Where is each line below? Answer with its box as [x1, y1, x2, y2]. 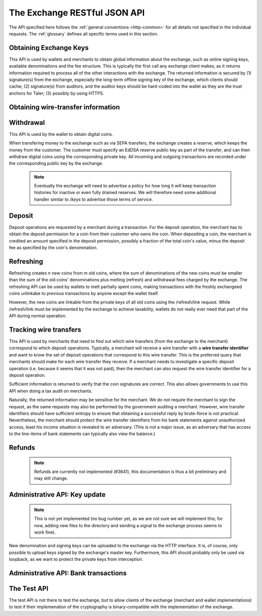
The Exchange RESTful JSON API [9, 7, 145, 18]
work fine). [34, 529, 56, 535]
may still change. [34, 475, 68, 481]
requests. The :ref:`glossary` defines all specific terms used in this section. [9, 31, 159, 36]
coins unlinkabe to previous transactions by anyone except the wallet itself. [9, 291, 159, 296]
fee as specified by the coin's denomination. [9, 244, 98, 250]
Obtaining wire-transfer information [9, 103, 120, 111]
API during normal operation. [9, 313, 67, 319]
